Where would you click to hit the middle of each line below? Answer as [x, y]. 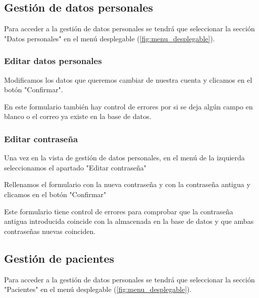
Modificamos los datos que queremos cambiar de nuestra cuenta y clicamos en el [128, 79]
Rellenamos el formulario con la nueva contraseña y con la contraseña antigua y [127, 184]
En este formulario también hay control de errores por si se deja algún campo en [128, 106]
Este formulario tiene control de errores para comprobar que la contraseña [119, 211]
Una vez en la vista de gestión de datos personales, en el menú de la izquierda [124, 158]
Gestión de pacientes [59, 258]
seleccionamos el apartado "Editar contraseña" [75, 167]
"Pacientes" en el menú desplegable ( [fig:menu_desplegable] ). [98, 289]
